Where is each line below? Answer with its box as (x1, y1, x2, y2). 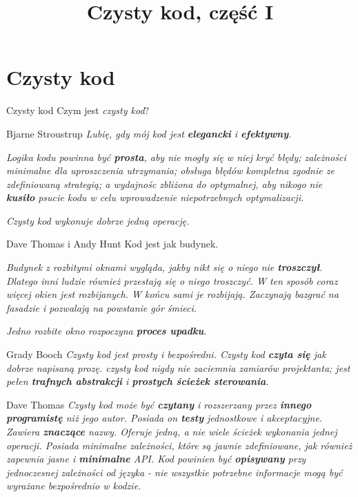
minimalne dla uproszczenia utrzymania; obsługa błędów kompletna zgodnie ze (6, 163, 335, 178)
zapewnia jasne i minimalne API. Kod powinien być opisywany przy (6, 451, 306, 466)
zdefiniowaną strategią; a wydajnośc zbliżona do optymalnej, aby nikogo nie (6, 176, 323, 191)
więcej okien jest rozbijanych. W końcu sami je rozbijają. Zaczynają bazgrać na (6, 287, 339, 301)
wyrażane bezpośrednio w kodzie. (6, 478, 141, 493)
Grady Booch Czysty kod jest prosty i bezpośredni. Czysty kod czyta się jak (6, 347, 326, 362)
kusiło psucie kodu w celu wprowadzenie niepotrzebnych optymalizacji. (6, 190, 304, 205)
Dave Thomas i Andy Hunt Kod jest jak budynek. (6, 236, 219, 251)
